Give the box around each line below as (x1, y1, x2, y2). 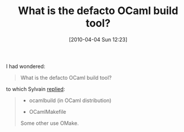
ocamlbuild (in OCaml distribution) (29, 97, 112, 104)
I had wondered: (6, 63, 46, 70)
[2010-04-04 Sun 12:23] (69, 36, 127, 43)
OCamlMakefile (29, 108, 67, 115)
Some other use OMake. (20, 119, 79, 127)
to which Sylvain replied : (6, 85, 65, 92)
